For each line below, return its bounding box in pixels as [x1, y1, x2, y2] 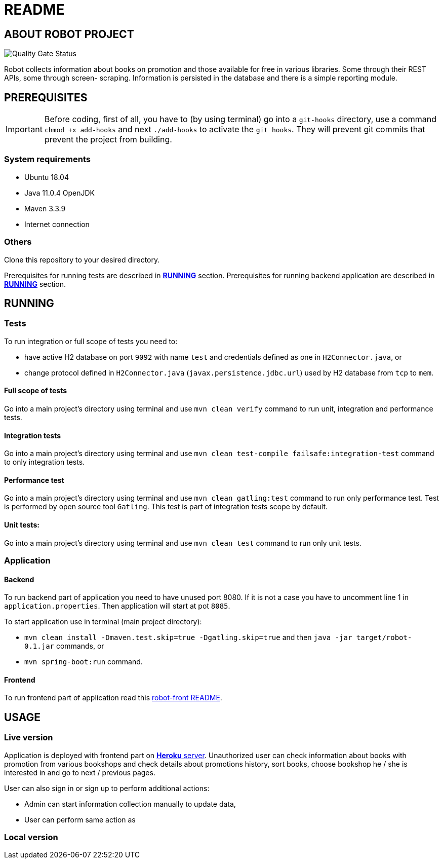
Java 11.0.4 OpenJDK [24, 188, 95, 197]
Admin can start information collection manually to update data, [24, 799, 236, 808]
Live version [4, 732, 53, 743]
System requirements [4, 154, 91, 165]
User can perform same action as [24, 815, 136, 824]
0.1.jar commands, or [24, 642, 104, 651]
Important [6, 124, 43, 135]
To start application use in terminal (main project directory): [4, 617, 202, 626]
